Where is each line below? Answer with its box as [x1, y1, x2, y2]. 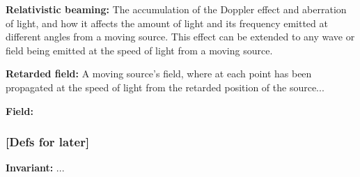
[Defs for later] [6, 133, 90, 151]
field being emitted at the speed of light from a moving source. [6, 43, 273, 57]
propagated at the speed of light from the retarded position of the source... [6, 79, 324, 94]
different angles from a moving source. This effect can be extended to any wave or [6, 29, 355, 44]
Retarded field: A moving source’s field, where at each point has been [6, 66, 312, 81]
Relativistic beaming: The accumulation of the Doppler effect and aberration [6, 2, 347, 16]
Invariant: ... [6, 160, 65, 175]
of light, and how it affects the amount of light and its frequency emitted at [6, 15, 328, 30]
